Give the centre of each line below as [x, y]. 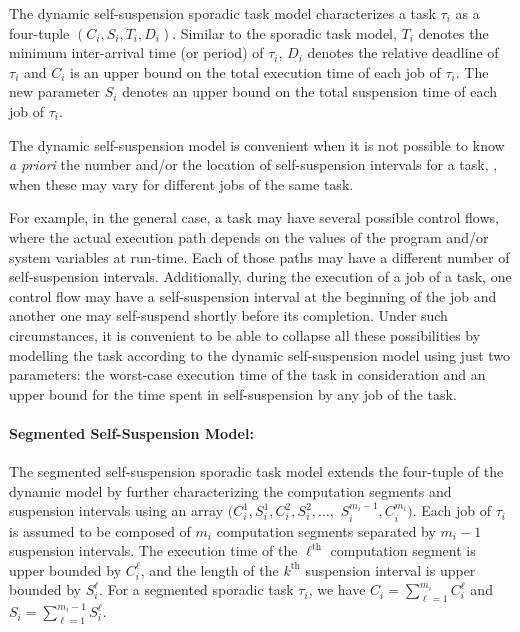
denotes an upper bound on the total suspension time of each [310, 91]
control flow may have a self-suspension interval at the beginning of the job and [253, 295]
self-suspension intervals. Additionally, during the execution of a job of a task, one [260, 276]
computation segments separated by [326, 530]
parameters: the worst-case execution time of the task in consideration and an [247, 374]
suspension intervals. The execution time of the [153, 550]
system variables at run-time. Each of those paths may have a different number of [259, 256]
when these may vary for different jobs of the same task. [181, 183]
